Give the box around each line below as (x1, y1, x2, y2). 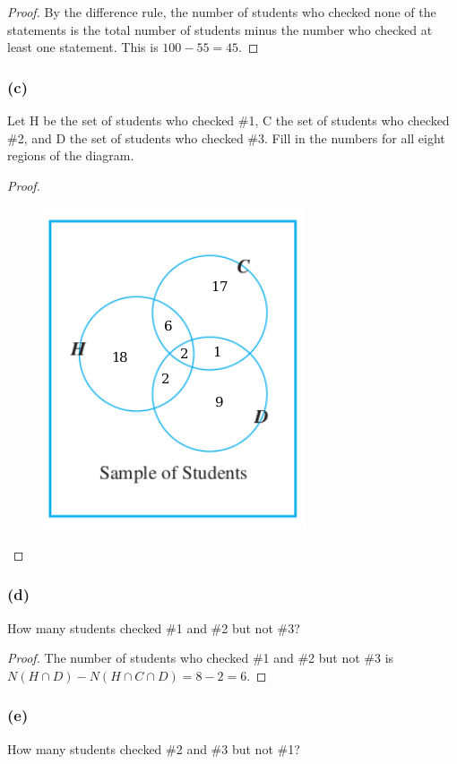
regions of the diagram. (7, 146, 134, 165)
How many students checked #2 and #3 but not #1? (7, 739, 300, 758)
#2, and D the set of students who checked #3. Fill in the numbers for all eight (7, 128, 445, 147)
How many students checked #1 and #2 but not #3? (7, 618, 300, 637)
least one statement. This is (7, 38, 159, 56)
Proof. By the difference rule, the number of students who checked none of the (7, 3, 436, 21)
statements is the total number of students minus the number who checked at (7, 20, 433, 39)
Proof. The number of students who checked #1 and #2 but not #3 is (7, 648, 394, 667)
